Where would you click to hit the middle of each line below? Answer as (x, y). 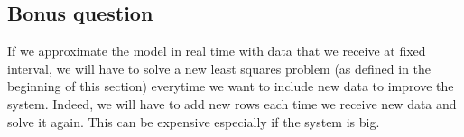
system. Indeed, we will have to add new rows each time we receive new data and (232, 103)
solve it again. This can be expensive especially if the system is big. (194, 121)
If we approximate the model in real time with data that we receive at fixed (217, 51)
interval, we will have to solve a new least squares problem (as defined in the (219, 68)
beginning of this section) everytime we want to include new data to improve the (231, 86)
